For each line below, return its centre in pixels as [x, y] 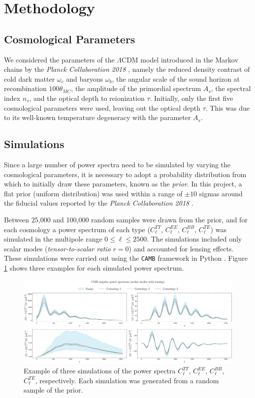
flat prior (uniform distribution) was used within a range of [93, 193]
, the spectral [231, 88]
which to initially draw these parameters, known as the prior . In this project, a [123, 184]
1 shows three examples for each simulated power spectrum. [94, 267]
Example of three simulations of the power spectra [100, 371]
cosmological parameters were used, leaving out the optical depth [102, 107]
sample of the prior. [53, 390]
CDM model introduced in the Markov [180, 59]
